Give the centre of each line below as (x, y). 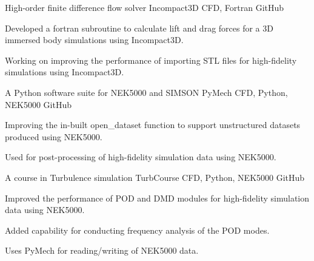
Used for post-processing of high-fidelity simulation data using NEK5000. (141, 157)
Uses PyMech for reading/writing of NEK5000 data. (102, 250)
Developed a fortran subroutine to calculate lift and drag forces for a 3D (139, 28)
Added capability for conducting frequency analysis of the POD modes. (137, 230)
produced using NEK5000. (54, 136)
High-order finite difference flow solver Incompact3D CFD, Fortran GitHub (145, 7)
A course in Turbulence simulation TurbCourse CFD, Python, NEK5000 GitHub (155, 177)
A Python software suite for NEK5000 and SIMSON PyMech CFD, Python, (146, 92)
